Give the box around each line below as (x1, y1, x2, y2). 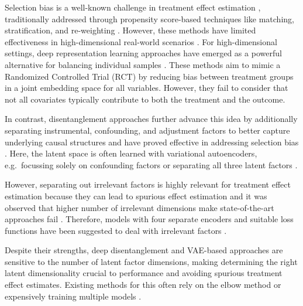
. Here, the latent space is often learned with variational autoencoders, (5, 147, 257, 159)
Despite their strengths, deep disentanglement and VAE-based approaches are (5, 244, 283, 256)
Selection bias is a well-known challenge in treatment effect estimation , (5, 1, 261, 13)
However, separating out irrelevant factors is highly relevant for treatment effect (5, 178, 291, 191)
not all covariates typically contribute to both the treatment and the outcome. (5, 93, 285, 105)
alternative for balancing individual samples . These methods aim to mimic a (5, 58, 281, 70)
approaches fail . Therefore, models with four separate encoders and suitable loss (5, 213, 294, 225)
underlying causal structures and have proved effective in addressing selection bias (5, 135, 299, 148)
